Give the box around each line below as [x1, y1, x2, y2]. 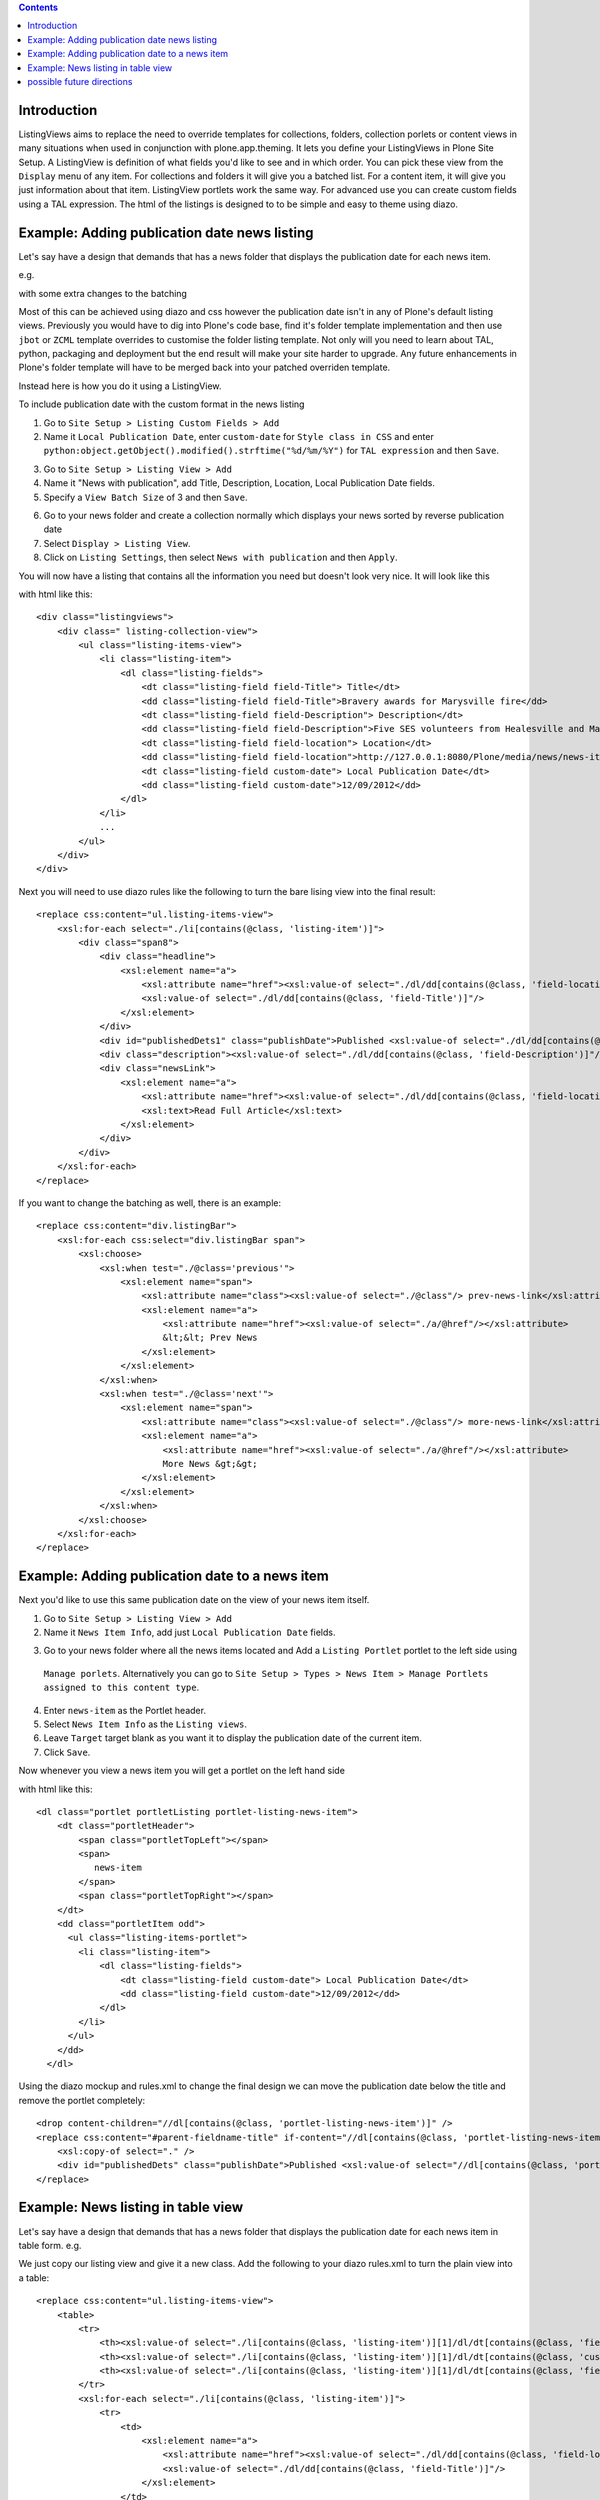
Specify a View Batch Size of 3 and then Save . [43, 491, 249, 503]
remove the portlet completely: [18, 2094, 146, 2106]
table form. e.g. [18, 2239, 82, 2251]
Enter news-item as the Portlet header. [43, 1704, 207, 1716]
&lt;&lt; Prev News [162, 1332, 259, 1344]
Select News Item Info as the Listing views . [43, 1718, 247, 1730]
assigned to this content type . [43, 1681, 200, 1694]
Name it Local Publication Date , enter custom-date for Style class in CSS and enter [43, 431, 434, 443]
